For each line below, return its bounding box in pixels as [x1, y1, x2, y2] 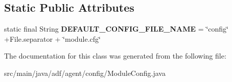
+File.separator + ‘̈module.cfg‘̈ [4, 33, 101, 44]
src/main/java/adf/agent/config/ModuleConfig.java [4, 67, 166, 78]
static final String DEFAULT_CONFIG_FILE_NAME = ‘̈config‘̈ [4, 23, 228, 34]
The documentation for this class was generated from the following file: [4, 50, 226, 61]
